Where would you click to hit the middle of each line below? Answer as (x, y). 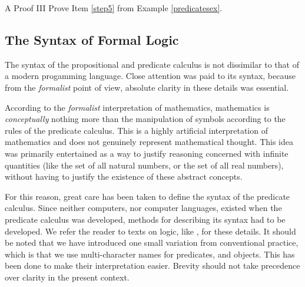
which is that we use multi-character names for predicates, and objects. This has (150, 254)
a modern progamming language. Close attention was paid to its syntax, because (150, 76)
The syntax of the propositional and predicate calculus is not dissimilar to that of (152, 64)
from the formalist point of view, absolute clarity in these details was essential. (147, 87)
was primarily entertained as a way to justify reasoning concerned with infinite (147, 153)
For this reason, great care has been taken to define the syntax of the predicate (147, 196)
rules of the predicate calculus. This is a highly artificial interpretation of (136, 130)
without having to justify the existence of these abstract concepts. (124, 177)
